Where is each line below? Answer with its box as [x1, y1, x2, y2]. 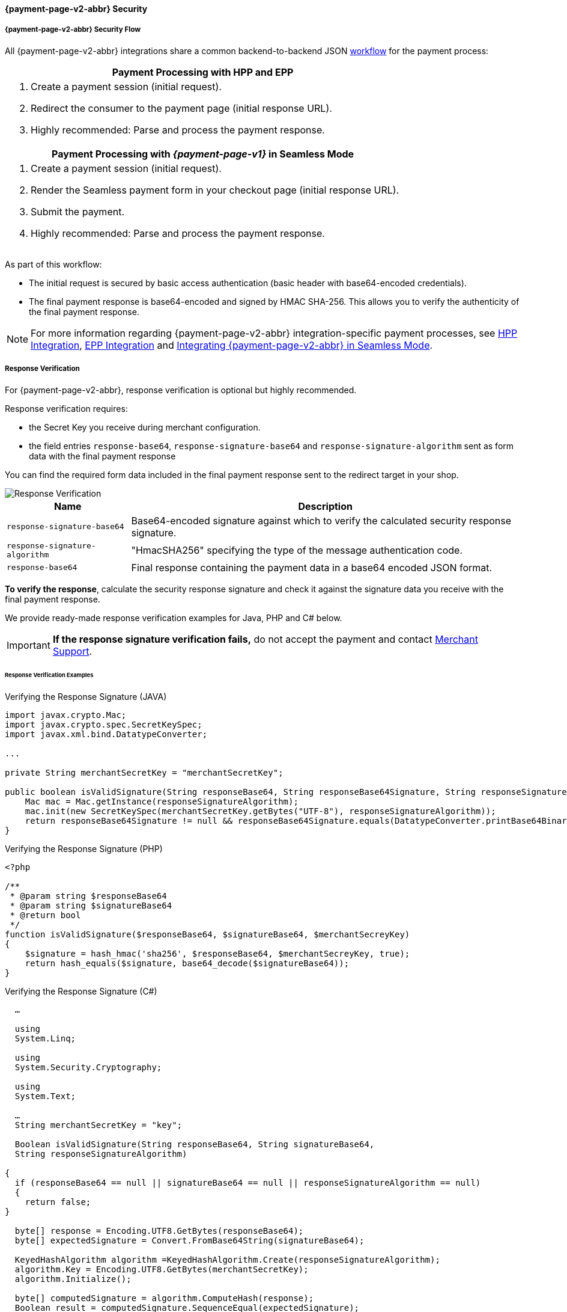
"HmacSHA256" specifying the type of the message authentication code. [131, 544, 462, 556]
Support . [52, 645, 92, 657]
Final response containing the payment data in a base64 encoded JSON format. [131, 561, 493, 574]
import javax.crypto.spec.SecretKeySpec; [5, 720, 202, 730]
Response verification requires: [5, 403, 128, 414]
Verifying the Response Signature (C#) [5, 986, 157, 997]
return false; [25, 1197, 91, 1207]
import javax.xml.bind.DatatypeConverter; [5, 729, 208, 740]
